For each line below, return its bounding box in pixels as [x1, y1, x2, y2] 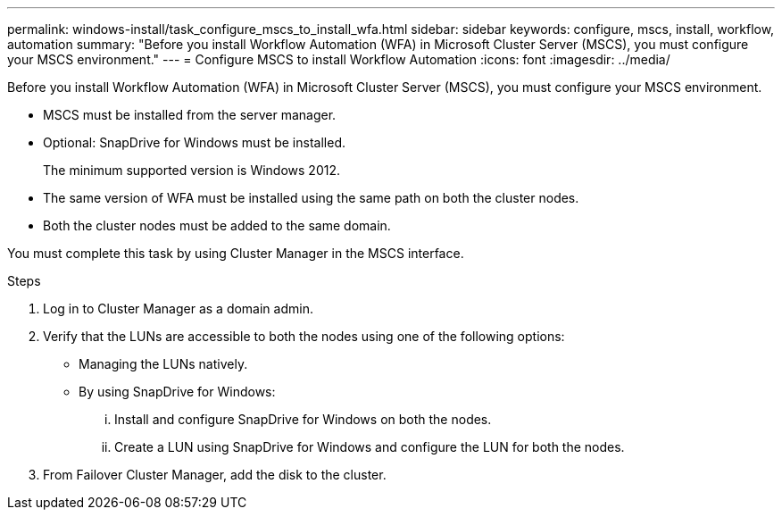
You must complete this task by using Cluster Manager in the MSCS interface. [7, 246, 464, 261]
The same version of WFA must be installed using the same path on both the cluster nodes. [43, 190, 579, 205]
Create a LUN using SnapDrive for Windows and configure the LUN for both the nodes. [114, 439, 625, 454]
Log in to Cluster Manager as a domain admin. [43, 301, 313, 316]
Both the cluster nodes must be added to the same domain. [43, 218, 391, 233]
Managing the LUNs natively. [79, 356, 248, 371]
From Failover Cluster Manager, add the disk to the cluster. [43, 467, 387, 482]
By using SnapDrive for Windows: [79, 384, 276, 399]
